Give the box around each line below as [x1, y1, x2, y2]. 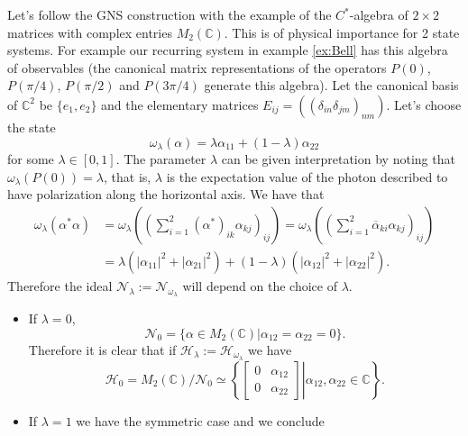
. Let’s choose [386, 95, 462, 114]
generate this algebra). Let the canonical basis [204, 76, 459, 95]
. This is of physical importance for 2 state [224, 23, 460, 41]
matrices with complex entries [7, 23, 172, 41]
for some [7, 150, 54, 168]
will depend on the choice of [182, 276, 337, 295]
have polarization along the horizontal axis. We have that [7, 185, 325, 204]
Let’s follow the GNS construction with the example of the [7, 5, 332, 23]
